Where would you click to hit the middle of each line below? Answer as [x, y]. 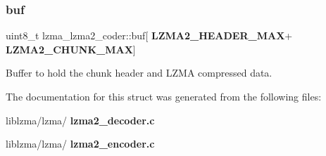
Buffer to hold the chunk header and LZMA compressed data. [139, 73]
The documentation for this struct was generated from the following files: [164, 96]
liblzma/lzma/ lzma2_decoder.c [80, 120]
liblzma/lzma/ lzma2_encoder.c [80, 144]
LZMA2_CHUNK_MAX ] [71, 49]
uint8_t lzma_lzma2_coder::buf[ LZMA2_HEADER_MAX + [149, 35]
